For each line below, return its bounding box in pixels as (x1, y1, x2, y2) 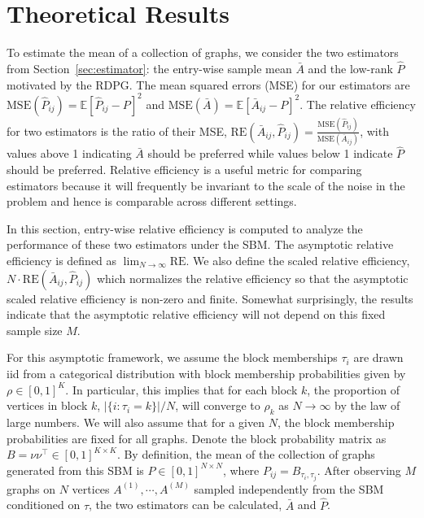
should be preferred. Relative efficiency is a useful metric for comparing (7, 161, 362, 178)
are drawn (353, 349, 404, 366)
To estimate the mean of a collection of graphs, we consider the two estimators (7, 44, 399, 61)
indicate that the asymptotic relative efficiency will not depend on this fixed (7, 306, 386, 323)
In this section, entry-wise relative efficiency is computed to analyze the (7, 220, 363, 237)
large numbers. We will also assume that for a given (7, 413, 264, 430)
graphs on (7, 480, 56, 497)
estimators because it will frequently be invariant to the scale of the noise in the (7, 176, 405, 194)
